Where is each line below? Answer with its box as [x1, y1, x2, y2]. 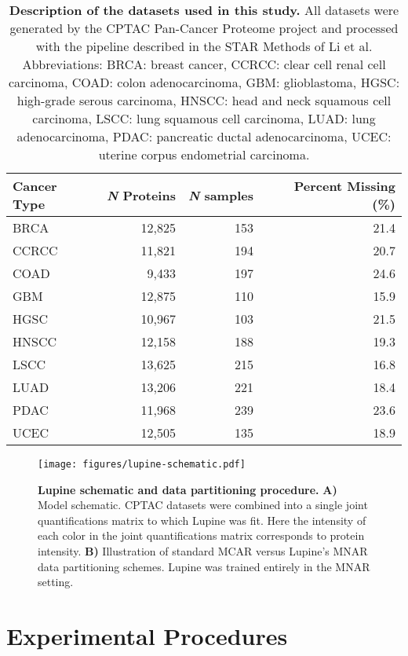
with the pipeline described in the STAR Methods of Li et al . [35, 37, 373, 55]
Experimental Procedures [6, 620, 288, 651]
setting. [38, 574, 74, 590]
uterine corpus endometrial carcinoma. [98, 145, 310, 163]
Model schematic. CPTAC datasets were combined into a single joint [38, 497, 368, 513]
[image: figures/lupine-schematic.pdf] [38, 459, 246, 470]
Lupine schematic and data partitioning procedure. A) [38, 481, 337, 497]
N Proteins [106, 185, 176, 204]
